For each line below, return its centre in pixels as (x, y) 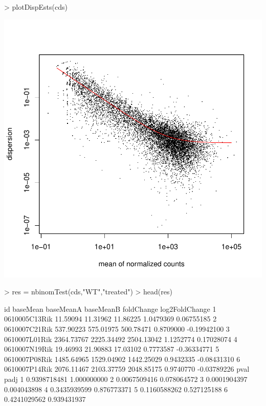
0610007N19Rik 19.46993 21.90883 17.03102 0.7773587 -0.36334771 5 (112, 349)
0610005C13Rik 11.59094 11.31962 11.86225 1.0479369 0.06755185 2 (110, 319)
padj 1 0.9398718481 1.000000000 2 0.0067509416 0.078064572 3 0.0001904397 (126, 379)
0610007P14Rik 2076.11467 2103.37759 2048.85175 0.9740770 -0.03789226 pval (127, 369)
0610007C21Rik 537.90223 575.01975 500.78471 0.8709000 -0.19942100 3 (117, 328)
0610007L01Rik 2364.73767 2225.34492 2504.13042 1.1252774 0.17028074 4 (121, 339)
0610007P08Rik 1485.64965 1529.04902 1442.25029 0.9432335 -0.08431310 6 (122, 359)
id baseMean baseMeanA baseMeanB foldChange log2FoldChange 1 (110, 308)
